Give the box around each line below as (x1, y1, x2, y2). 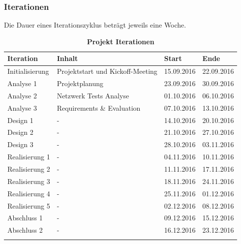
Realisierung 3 (7, 176, 50, 186)
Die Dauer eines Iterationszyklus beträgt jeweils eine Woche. (4, 20, 186, 30)
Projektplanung (57, 78, 104, 89)
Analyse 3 (7, 102, 37, 113)
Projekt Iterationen (87, 36, 154, 46)
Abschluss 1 (7, 213, 43, 223)
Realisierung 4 (7, 188, 50, 198)
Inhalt (57, 53, 78, 63)
